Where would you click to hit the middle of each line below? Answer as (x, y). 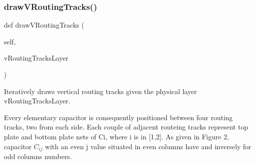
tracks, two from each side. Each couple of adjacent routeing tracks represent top (126, 127)
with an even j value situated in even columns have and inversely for (148, 146)
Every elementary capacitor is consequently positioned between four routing (118, 117)
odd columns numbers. (38, 156)
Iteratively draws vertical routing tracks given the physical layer (100, 91)
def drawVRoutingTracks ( (44, 25)
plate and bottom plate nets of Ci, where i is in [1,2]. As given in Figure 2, (117, 136)
